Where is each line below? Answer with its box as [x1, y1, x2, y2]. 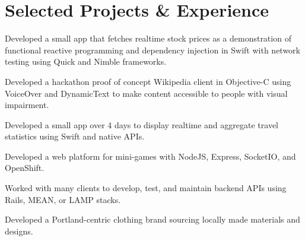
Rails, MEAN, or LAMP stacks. [5, 193, 121, 205]
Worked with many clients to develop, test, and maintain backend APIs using [5, 182, 287, 194]
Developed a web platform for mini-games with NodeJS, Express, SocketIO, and [5, 150, 296, 162]
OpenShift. [5, 161, 45, 174]
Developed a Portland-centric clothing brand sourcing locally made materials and [5, 213, 300, 226]
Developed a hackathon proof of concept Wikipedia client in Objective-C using [5, 75, 291, 87]
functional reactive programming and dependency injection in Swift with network [5, 43, 300, 56]
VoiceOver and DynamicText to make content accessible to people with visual [5, 87, 288, 99]
